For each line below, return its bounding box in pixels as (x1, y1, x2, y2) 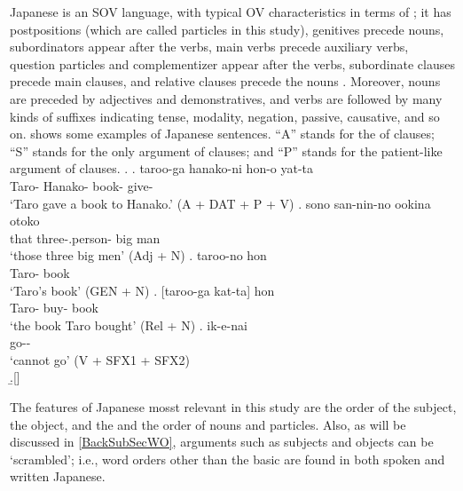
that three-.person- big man (10, 228, 161, 247)
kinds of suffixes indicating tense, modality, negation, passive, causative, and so (10, 107, 440, 125)
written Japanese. (10, 467, 106, 486)
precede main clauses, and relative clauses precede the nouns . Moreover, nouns (10, 72, 441, 91)
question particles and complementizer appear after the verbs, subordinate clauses (10, 54, 455, 73)
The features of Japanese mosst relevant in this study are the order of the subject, (10, 398, 457, 416)
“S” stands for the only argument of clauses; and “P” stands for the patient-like (10, 141, 443, 160)
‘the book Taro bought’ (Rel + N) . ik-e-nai (10, 315, 247, 334)
